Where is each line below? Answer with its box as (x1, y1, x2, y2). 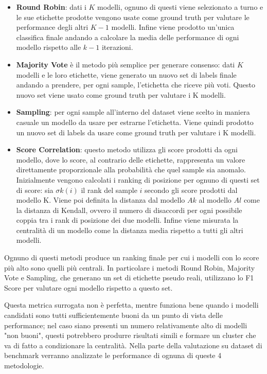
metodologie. (4, 360, 44, 370)
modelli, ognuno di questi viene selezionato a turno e (97, 2, 263, 12)
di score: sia (16, 184, 54, 195)
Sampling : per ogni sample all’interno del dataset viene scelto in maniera (16, 106, 250, 117)
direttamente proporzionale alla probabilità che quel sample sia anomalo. (16, 164, 246, 175)
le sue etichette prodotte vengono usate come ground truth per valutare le (16, 11, 250, 22)
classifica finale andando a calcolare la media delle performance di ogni (16, 31, 239, 42)
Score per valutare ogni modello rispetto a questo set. (4, 282, 173, 293)
